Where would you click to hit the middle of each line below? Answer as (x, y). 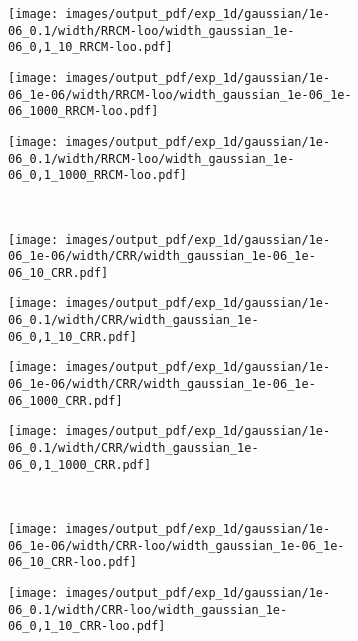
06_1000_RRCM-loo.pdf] (83, 111)
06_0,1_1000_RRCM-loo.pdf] (97, 175)
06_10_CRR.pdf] (58, 272)
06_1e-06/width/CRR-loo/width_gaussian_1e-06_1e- (176, 545)
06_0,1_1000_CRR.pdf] (80, 464)
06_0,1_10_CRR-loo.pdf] (87, 626)
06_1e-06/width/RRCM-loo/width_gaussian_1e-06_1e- (180, 94)
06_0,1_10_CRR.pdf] (72, 336)
